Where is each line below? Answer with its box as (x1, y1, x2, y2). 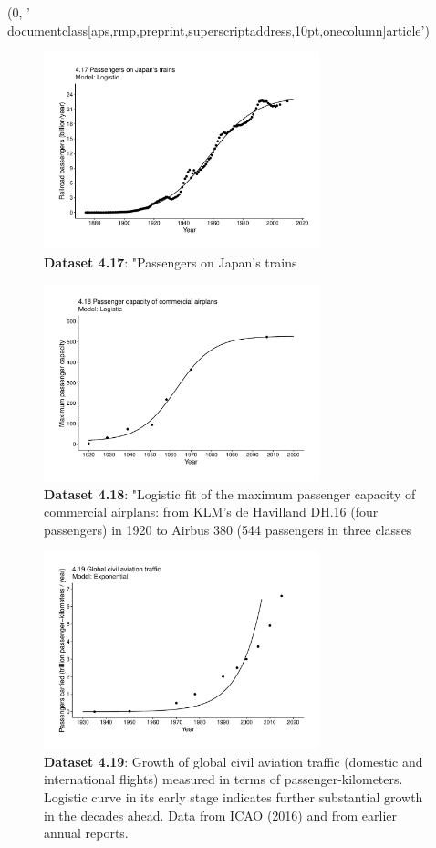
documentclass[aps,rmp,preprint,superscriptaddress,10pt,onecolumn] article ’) (7, 20, 430, 39)
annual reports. (44, 823, 129, 843)
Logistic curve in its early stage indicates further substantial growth (44, 788, 423, 807)
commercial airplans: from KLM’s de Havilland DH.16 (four (44, 502, 379, 521)
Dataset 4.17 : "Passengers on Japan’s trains (44, 252, 297, 271)
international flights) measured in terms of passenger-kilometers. (44, 769, 403, 789)
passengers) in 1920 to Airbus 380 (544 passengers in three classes (44, 519, 412, 539)
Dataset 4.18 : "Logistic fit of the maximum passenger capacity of (44, 484, 416, 503)
